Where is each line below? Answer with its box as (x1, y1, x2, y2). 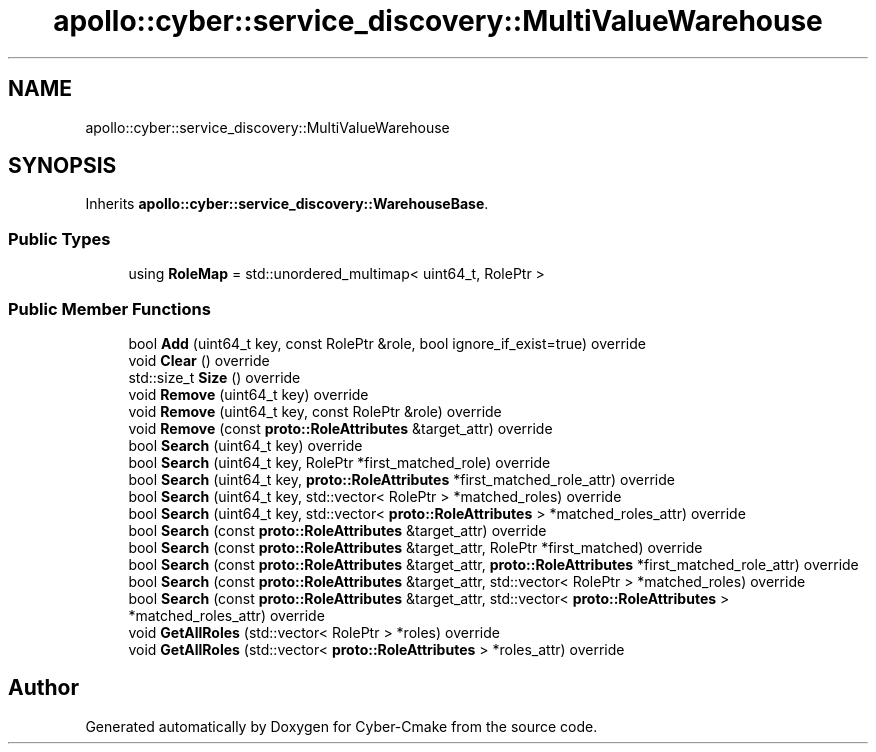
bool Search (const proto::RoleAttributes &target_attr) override (128, 521, 547, 539)
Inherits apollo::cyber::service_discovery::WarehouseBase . (85, 195, 489, 213)
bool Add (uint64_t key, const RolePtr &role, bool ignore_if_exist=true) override (128, 334, 646, 352)
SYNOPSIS (8, 153, 117, 179)
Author (8, 675, 79, 701)
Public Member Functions (8, 298, 211, 319)
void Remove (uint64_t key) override (128, 385, 369, 403)
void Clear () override (128, 351, 270, 369)
